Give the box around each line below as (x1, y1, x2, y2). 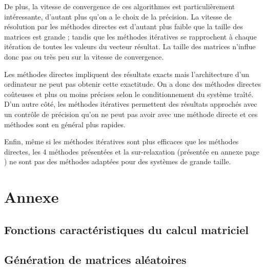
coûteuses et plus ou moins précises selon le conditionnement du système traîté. (4, 88, 254, 99)
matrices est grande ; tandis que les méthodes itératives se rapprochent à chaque (4, 31, 257, 42)
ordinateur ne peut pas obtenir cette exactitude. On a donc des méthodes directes (4, 79, 261, 89)
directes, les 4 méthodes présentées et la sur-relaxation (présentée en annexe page (4, 146, 260, 157)
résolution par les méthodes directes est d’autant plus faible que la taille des (4, 21, 243, 32)
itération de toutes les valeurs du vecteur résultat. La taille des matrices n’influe (4, 41, 256, 52)
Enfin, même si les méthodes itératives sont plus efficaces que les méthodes (4, 136, 239, 147)
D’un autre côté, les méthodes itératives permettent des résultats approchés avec (4, 99, 257, 109)
